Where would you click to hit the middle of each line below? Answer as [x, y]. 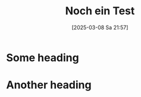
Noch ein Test [100, 11]
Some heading [43, 57]
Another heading [49, 85]
